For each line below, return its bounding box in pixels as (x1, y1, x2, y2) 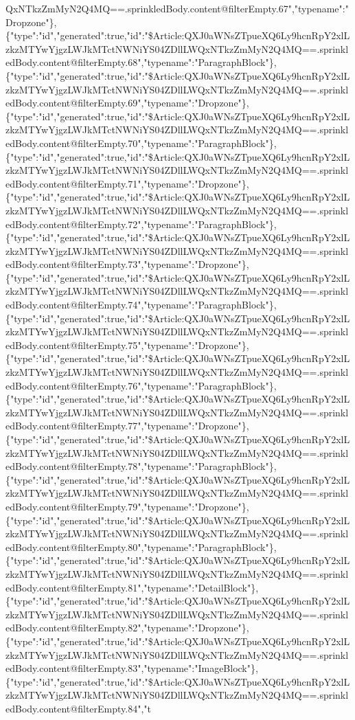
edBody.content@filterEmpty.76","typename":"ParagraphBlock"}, (5, 378, 277, 392)
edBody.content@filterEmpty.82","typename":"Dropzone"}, (5, 620, 249, 635)
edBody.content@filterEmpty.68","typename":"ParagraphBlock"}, (5, 55, 277, 69)
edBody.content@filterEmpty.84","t (5, 701, 152, 715)
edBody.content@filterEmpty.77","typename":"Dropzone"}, (5, 418, 249, 433)
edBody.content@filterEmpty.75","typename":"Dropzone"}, (5, 337, 249, 352)
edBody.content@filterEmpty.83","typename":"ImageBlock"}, (5, 661, 258, 675)
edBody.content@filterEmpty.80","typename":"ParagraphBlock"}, (5, 539, 277, 554)
